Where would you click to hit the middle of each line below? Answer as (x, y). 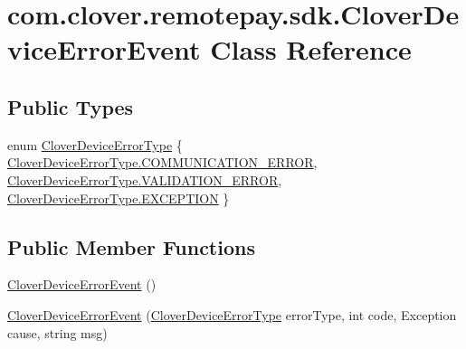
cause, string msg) (57, 332)
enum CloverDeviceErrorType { (95, 144)
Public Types (71, 106)
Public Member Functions (131, 246)
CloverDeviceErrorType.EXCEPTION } (119, 198)
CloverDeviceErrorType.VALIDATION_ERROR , (145, 179)
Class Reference (311, 49)
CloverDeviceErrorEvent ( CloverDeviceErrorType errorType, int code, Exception (232, 314)
